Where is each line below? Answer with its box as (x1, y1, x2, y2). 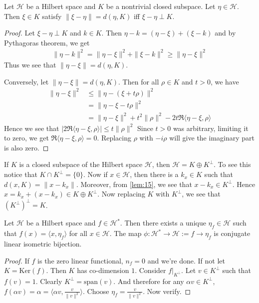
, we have (210, 76, 239, 86)
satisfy (42, 10, 62, 21)
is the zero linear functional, (37, 255, 123, 265)
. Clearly (35, 275, 62, 286)
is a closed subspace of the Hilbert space (19, 159, 143, 169)
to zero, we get (4, 132, 49, 143)
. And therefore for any (113, 275, 184, 286)
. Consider (135, 265, 166, 275)
